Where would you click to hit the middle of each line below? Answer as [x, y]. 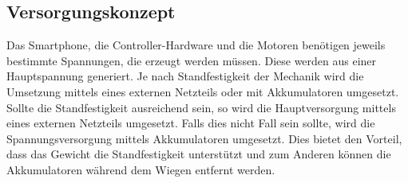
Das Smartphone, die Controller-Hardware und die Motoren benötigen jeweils [196, 45]
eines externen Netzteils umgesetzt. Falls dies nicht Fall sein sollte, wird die [191, 123]
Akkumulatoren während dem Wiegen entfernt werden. [141, 169]
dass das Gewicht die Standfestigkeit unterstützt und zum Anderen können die [199, 154]
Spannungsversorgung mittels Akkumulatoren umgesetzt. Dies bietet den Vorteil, [204, 138]
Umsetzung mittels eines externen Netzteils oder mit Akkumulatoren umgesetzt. [203, 91]
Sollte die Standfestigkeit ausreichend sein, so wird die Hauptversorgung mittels [201, 107]
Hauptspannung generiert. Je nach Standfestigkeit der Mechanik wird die [185, 76]
